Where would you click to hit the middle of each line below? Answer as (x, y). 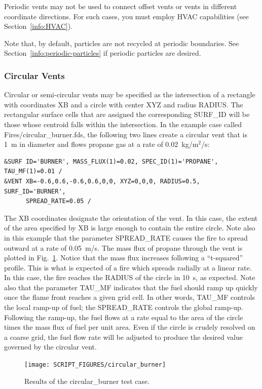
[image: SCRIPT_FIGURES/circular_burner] (95, 365)
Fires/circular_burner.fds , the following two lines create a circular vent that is (126, 134)
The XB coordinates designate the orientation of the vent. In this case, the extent (131, 218)
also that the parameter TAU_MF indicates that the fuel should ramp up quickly (131, 287)
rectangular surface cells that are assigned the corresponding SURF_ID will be (127, 114)
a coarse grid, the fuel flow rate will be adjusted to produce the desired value (123, 337)
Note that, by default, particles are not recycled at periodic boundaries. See (122, 43)
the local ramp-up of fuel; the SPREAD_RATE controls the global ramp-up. (124, 307)
